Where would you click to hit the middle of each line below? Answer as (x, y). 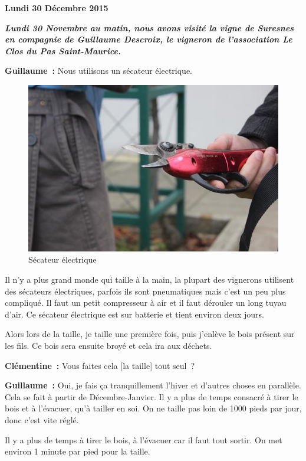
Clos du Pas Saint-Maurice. (63, 50)
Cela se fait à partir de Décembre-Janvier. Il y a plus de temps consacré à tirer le (152, 396)
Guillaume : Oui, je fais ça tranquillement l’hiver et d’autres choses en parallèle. (153, 385)
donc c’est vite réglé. (42, 420)
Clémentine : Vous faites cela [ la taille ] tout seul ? (100, 365)
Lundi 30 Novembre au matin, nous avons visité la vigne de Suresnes (149, 27)
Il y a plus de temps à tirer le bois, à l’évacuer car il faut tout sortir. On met (144, 439)
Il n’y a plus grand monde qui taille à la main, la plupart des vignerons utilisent (149, 279)
